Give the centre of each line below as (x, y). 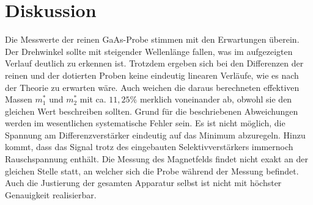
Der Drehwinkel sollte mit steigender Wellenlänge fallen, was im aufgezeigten (149, 51)
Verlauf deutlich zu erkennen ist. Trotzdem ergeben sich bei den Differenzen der (154, 63)
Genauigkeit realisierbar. (51, 194)
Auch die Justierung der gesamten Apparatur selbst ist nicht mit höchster (143, 183)
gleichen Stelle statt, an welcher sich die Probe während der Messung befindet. (152, 171)
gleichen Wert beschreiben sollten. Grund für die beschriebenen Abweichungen (152, 111)
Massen (19, 99)
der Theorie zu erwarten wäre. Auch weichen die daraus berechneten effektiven (152, 87)
